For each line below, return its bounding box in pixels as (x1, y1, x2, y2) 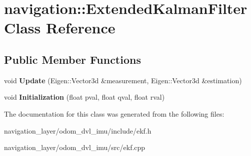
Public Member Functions (4, 51, 141, 67)
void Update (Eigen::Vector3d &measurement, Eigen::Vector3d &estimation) (4, 75, 242, 85)
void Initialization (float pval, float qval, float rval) (4, 92, 165, 102)
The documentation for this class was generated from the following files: (4, 108, 224, 119)
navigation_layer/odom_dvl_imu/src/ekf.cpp (4, 142, 145, 153)
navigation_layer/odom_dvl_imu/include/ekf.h (4, 125, 151, 136)
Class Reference (4, 17, 115, 38)
